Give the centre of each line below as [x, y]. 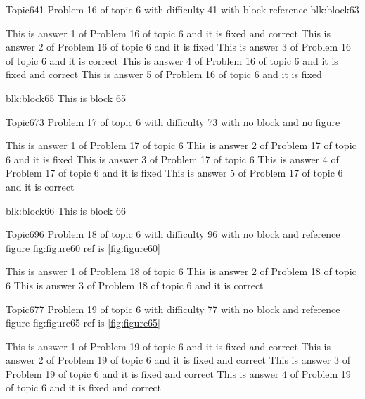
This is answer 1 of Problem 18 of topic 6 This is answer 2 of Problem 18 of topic [181, 271]
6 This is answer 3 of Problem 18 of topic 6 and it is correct [135, 285]
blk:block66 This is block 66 [66, 210]
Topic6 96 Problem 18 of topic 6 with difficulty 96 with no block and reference [173, 234]
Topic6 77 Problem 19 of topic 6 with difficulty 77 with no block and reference [173, 309]
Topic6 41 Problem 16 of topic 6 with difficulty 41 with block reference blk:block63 [182, 9]
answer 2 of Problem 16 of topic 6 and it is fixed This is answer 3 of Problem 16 [178, 47]
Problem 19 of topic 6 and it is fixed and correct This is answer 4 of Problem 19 [178, 373]
